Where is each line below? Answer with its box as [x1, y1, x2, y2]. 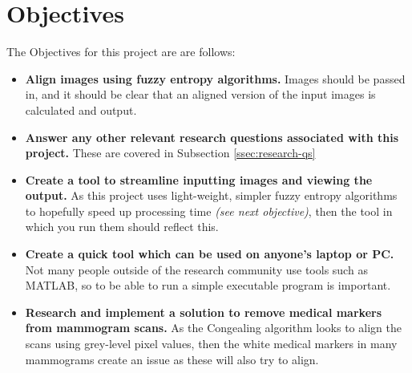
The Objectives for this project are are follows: [6, 43, 236, 60]
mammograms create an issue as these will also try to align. [25, 351, 319, 367]
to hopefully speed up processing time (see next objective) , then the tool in [25, 202, 393, 219]
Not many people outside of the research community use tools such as [25, 261, 368, 278]
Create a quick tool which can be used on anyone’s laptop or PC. [25, 245, 394, 262]
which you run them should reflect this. [25, 218, 219, 235]
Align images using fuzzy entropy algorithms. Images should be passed [25, 70, 406, 87]
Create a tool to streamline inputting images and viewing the [25, 171, 373, 188]
